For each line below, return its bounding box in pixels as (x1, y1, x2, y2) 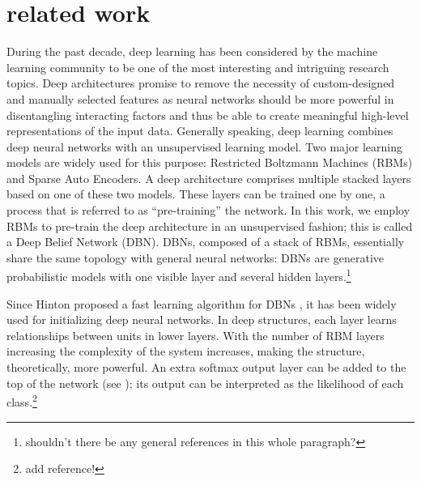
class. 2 (6, 391, 37, 410)
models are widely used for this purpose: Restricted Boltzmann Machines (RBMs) (6, 154, 413, 171)
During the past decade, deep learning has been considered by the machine (6, 43, 378, 60)
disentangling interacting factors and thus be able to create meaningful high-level (6, 106, 409, 123)
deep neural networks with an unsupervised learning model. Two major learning (6, 138, 402, 155)
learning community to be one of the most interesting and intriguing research (6, 58, 389, 75)
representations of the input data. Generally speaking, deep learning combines (6, 122, 393, 139)
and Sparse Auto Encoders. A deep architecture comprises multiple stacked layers (6, 169, 411, 186)
